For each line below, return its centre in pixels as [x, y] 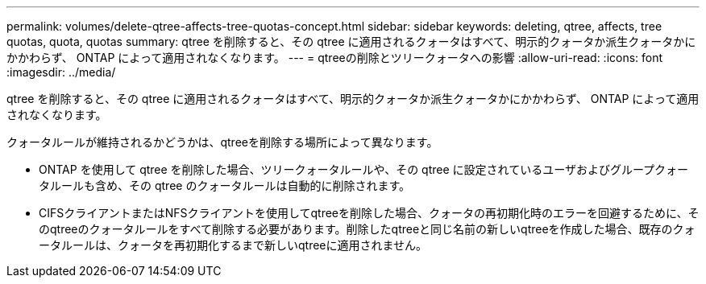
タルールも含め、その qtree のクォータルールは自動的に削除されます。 [224, 185]
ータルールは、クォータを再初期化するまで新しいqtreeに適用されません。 [233, 245]
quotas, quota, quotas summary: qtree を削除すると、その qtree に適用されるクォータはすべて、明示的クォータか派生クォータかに [351, 41]
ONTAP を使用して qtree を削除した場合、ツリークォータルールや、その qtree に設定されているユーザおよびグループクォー [364, 169]
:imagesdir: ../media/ [61, 72]
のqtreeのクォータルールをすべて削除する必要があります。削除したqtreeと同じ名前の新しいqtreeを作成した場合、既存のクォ [367, 229]
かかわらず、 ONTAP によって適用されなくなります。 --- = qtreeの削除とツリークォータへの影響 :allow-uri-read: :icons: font [335, 58]
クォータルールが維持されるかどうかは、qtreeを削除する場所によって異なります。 [222, 142]
